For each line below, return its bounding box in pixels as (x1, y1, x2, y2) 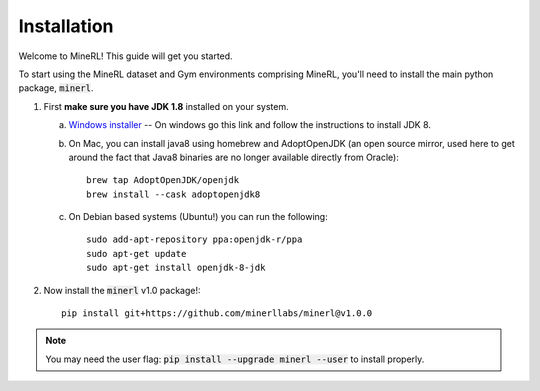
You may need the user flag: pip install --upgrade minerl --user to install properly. (45, 353, 425, 365)
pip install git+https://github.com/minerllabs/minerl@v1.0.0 (61, 308, 373, 319)
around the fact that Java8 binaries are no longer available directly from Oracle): (68, 151, 400, 163)
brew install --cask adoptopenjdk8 (86, 188, 261, 200)
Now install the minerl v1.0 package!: (43, 284, 201, 296)
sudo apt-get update (86, 248, 187, 259)
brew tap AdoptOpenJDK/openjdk (86, 175, 240, 186)
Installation (18, 15, 114, 37)
